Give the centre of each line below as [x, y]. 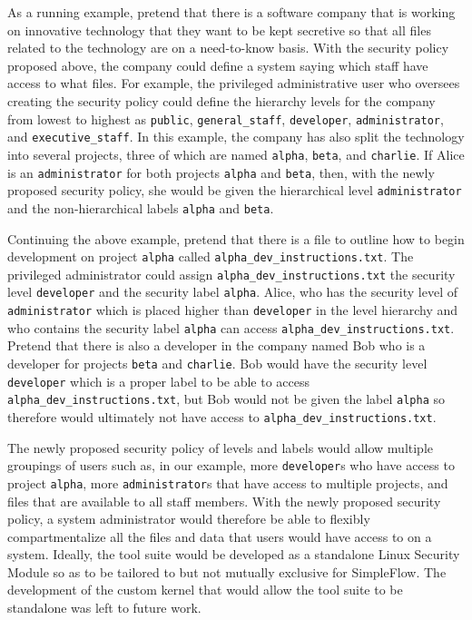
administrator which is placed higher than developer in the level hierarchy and [233, 310]
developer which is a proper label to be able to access [159, 381]
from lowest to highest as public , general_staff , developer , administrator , [226, 118]
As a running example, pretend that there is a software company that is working [231, 12]
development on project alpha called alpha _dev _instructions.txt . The [211, 256]
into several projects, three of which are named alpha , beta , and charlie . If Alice [236, 154]
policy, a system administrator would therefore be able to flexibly [189, 519]
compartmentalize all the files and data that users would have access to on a [220, 536]
